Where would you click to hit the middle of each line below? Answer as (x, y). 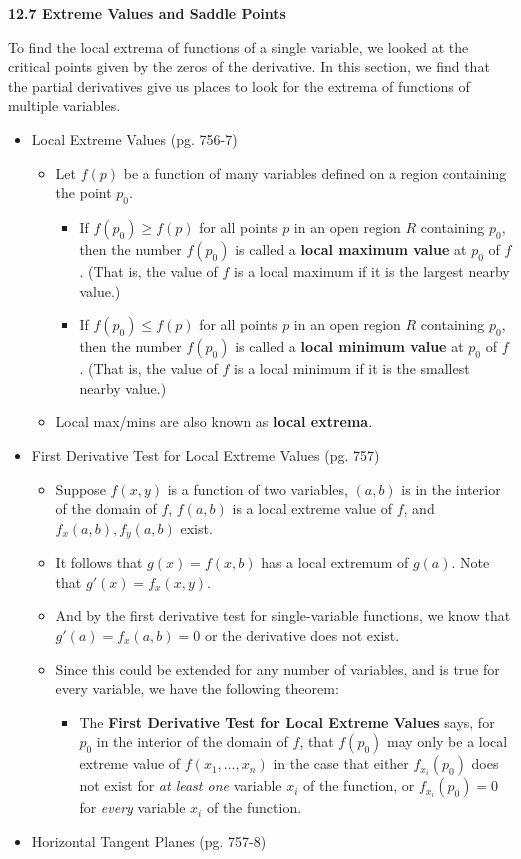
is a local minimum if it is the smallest (352, 368)
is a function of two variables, (257, 488)
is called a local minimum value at (349, 346)
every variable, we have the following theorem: (197, 688)
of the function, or (359, 785)
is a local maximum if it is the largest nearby (372, 270)
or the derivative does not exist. (302, 634)
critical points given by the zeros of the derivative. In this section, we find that (249, 66)
